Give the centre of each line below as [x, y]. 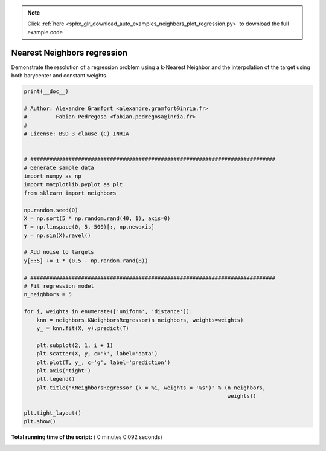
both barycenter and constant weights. [59, 76]
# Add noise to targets [59, 252]
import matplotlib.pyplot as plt [73, 185]
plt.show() [40, 421]
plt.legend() [56, 379]
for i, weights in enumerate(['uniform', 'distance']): [108, 312]
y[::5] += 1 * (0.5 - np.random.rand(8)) [86, 261]
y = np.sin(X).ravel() [57, 235]
